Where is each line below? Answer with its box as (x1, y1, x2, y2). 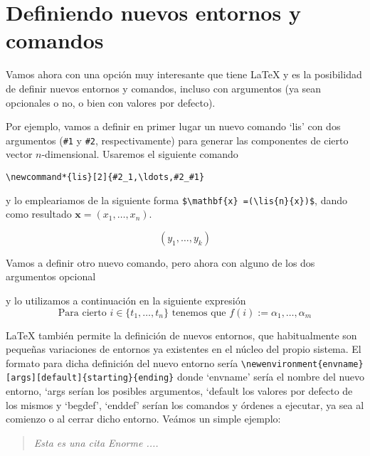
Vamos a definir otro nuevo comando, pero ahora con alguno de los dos (6, 255, 315, 270)
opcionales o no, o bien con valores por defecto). (6, 95, 216, 110)
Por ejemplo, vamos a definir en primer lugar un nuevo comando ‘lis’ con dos (6, 119, 341, 134)
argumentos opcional (6, 269, 96, 284)
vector (6, 147, 33, 161)
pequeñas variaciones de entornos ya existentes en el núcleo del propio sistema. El (6, 341, 361, 356)
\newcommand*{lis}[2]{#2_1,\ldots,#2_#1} (6, 171, 205, 182)
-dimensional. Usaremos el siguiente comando (41, 147, 238, 161)
